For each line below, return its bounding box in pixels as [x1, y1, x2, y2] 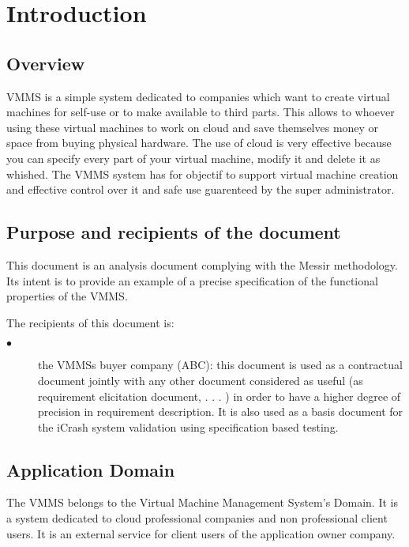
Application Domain [6, 457, 175, 481]
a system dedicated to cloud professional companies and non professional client [6, 510, 388, 526]
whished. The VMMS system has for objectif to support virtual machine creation [6, 165, 399, 182]
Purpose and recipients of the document [6, 220, 341, 244]
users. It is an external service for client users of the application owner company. [6, 525, 396, 541]
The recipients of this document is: [6, 314, 174, 330]
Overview [6, 51, 85, 75]
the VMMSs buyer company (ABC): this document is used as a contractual [38, 356, 403, 373]
